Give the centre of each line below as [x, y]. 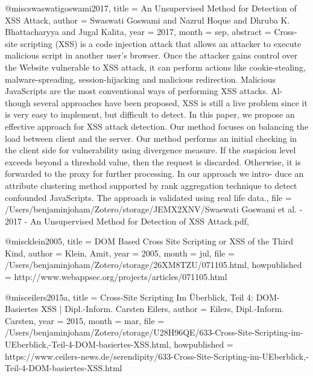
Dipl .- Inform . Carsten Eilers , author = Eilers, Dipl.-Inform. [174, 309]
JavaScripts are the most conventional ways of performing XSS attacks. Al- [144, 91]
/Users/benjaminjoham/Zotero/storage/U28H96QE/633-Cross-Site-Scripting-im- [154, 332]
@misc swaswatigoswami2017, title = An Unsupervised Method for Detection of [151, 8]
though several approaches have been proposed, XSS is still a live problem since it [156, 102]
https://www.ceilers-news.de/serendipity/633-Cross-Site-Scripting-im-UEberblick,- [157, 356]
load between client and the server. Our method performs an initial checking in [151, 138]
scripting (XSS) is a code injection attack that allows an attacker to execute [161, 43]
